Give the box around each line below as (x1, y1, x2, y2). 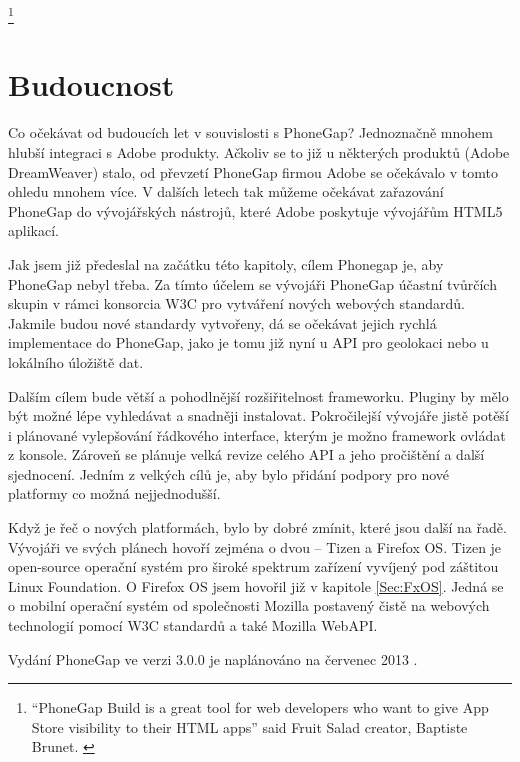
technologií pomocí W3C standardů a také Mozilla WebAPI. (8, 615, 378, 636)
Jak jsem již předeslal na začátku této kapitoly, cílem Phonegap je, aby (8, 253, 444, 274)
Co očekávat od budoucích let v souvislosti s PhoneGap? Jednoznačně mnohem (8, 122, 493, 143)
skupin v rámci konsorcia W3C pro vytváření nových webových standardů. (8, 293, 466, 314)
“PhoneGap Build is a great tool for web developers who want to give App (31, 697, 489, 718)
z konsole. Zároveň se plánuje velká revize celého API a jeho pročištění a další (8, 444, 485, 465)
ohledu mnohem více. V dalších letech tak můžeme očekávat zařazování (8, 181, 444, 202)
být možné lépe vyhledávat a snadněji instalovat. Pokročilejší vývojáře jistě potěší (8, 405, 509, 426)
